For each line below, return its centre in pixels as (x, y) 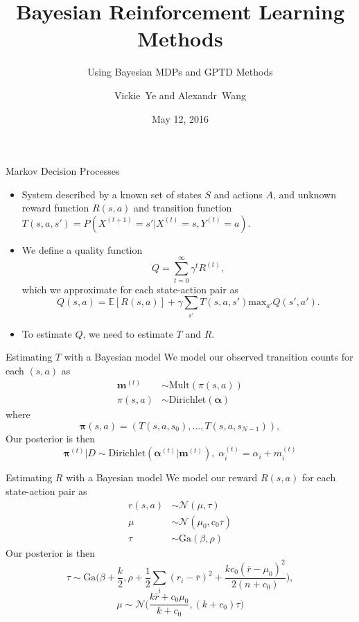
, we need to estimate (128, 333)
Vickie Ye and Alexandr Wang (180, 95)
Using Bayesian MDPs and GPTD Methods (180, 72)
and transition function (183, 208)
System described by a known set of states (112, 194)
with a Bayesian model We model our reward (162, 477)
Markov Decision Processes (63, 171)
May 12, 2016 (180, 118)
